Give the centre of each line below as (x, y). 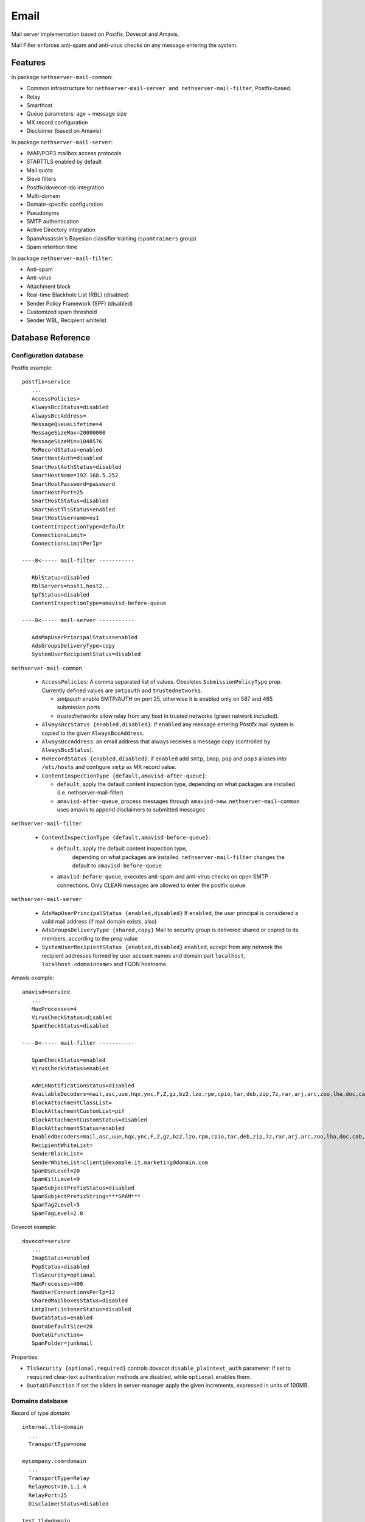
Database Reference (51, 338)
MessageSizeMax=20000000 (68, 433)
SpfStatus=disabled (61, 594)
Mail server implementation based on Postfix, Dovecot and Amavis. (95, 34)
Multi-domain (43, 195)
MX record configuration (57, 122)
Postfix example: (32, 368)
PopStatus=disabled (61, 1267)
